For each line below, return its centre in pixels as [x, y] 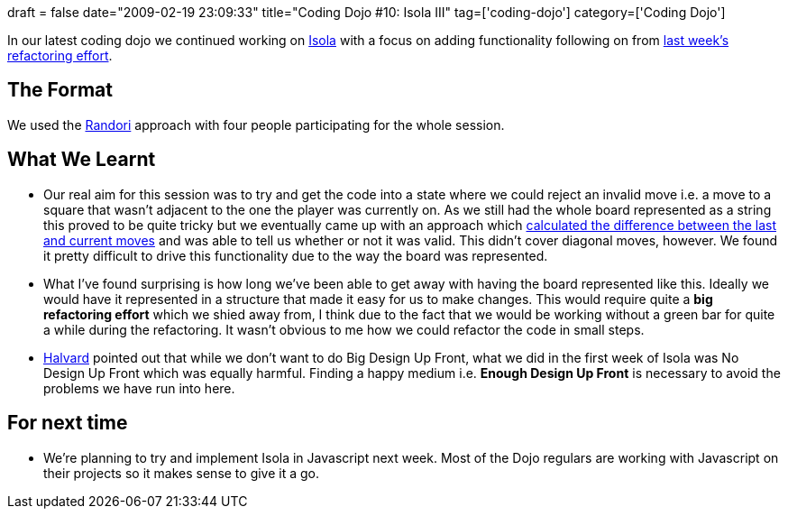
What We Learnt [82, 160]
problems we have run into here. [139, 388]
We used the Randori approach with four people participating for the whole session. [256, 124]
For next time [68, 423]
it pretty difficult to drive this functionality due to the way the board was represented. [296, 255]
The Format [60, 90]
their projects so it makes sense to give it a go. [182, 473]
